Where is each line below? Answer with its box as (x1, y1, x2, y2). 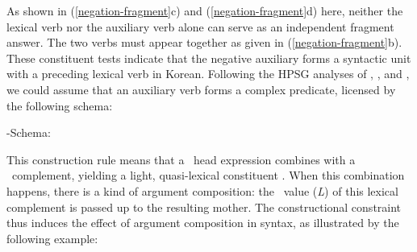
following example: (6, 229, 98, 246)
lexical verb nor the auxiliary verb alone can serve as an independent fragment (6, 18, 394, 35)
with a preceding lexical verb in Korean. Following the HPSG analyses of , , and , (6, 65, 410, 82)
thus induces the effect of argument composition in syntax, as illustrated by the (6, 214, 399, 231)
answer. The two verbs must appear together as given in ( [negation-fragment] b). (6, 34, 402, 51)
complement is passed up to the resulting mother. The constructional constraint (6, 198, 402, 215)
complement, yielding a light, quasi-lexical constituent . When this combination (11, 167, 405, 184)
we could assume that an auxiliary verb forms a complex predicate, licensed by (6, 81, 396, 97)
